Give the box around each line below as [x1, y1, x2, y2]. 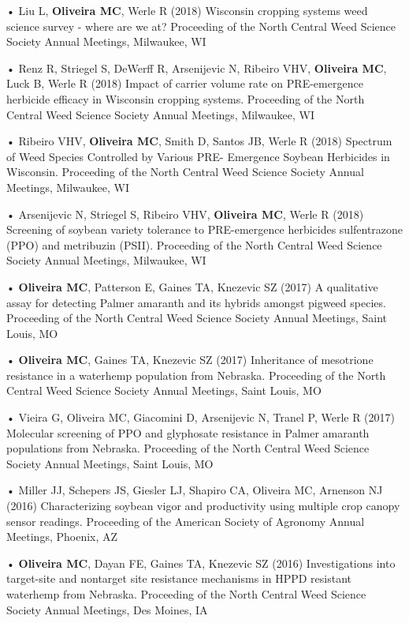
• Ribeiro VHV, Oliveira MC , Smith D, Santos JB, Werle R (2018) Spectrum [6, 133, 392, 149]
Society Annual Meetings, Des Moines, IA [6, 601, 208, 617]
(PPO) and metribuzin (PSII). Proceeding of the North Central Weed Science [6, 236, 382, 253]
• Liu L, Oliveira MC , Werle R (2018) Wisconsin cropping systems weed [6, 2, 368, 18]
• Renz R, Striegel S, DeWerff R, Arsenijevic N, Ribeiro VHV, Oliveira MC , [6, 59, 387, 76]
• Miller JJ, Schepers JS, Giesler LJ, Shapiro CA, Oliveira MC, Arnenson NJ [6, 482, 383, 498]
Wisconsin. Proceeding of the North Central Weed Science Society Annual [6, 163, 364, 180]
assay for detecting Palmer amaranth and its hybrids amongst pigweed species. [6, 294, 386, 310]
